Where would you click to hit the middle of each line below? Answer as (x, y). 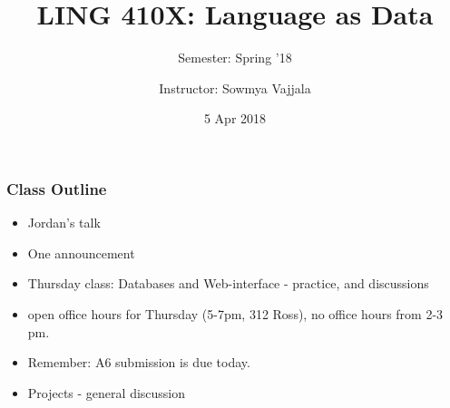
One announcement (81, 253)
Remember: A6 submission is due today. (139, 362)
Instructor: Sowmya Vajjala (235, 87)
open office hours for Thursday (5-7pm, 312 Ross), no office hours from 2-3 (235, 313)
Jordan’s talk (64, 223)
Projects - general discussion (107, 392)
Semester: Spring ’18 (235, 58)
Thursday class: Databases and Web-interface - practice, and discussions (228, 283)
